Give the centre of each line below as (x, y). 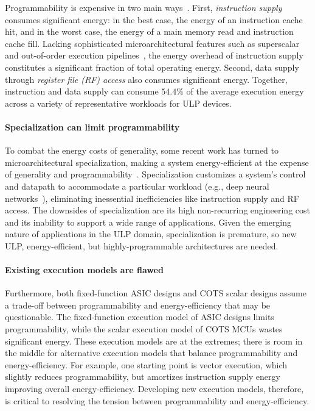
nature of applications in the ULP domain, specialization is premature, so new (151, 234)
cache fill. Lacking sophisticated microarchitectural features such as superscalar (152, 43)
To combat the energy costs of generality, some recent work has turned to (142, 150)
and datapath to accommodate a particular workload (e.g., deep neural (137, 186)
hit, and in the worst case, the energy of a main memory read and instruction (149, 31)
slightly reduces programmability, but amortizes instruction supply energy (143, 377)
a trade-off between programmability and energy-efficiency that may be (138, 305)
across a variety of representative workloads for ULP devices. (118, 103)
